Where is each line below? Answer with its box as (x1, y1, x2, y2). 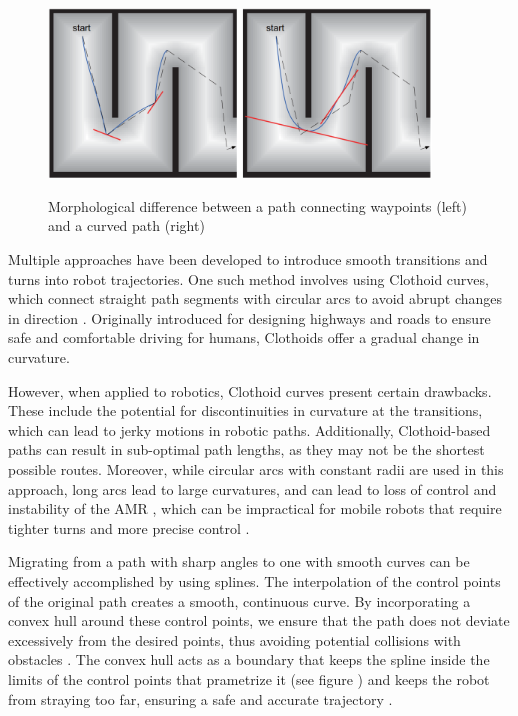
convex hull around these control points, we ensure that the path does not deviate (8, 610, 510, 631)
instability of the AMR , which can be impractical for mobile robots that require (8, 498, 502, 519)
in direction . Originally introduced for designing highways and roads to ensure (8, 307, 491, 328)
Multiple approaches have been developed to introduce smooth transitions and (8, 249, 488, 270)
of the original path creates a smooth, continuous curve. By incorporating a (8, 590, 471, 611)
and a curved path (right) (48, 215, 205, 236)
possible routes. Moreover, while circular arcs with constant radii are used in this (8, 458, 504, 479)
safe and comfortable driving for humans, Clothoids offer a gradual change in (8, 327, 480, 348)
